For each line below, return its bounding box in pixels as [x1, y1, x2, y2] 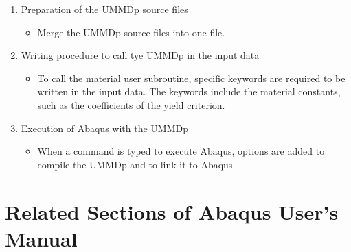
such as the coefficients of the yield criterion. [37, 97, 225, 112]
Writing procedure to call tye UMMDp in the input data [21, 48, 260, 62]
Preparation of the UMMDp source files [21, 2, 188, 16]
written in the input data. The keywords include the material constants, [37, 84, 341, 99]
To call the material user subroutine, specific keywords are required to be [37, 71, 346, 85]
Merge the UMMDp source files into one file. [37, 25, 225, 39]
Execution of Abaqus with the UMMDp [21, 121, 188, 135]
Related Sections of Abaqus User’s [5, 197, 339, 225]
